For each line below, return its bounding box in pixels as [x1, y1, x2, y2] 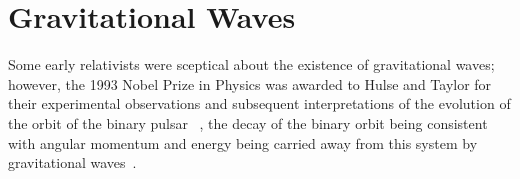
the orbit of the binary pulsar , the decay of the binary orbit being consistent [8, 112, 488, 133]
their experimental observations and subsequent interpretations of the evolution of [8, 93, 511, 114]
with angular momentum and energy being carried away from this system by [8, 132, 478, 153]
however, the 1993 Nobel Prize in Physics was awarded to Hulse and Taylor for [8, 73, 492, 94]
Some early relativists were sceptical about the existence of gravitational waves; [8, 54, 495, 75]
